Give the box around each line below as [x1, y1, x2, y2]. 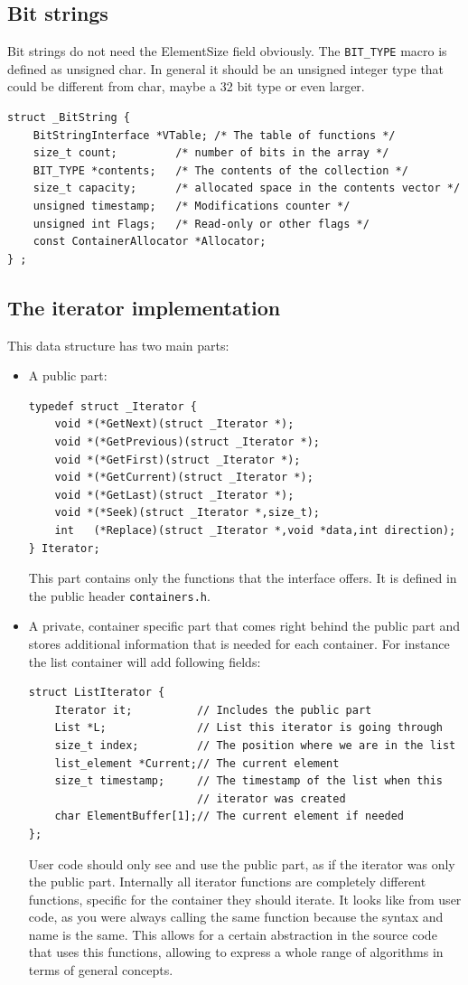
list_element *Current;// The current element [54, 756, 340, 770]
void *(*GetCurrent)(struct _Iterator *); [54, 471, 314, 484]
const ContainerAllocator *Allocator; [33, 235, 267, 249]
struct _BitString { [7, 111, 131, 125]
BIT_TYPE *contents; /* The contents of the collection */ [33, 164, 408, 177]
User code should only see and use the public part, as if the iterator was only [28, 854, 455, 873]
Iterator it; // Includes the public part [54, 703, 372, 717]
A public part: [28, 366, 108, 385]
